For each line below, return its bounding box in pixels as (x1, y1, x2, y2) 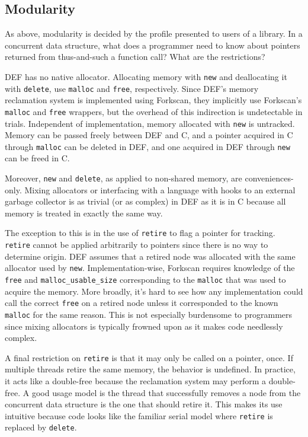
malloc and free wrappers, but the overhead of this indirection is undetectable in (5, 105, 303, 117)
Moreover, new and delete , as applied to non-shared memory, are (5, 172, 242, 184)
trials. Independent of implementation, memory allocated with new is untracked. (5, 117, 295, 129)
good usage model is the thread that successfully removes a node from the (31, 386, 301, 398)
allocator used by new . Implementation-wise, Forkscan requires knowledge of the (5, 261, 295, 274)
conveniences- (245, 172, 294, 184)
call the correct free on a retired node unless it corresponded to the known (5, 296, 278, 309)
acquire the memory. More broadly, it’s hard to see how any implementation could (5, 285, 303, 297)
